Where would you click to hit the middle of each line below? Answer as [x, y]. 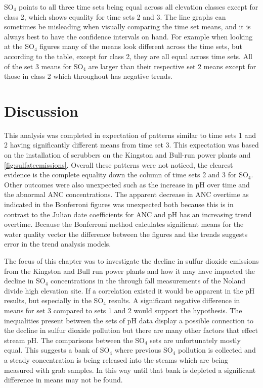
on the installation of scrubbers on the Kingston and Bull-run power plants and [127, 155]
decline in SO [25, 281]
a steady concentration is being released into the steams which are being [116, 359]
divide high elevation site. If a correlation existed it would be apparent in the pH [129, 290]
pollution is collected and [217, 350]
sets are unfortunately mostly [195, 340]
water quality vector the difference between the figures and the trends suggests [126, 234]
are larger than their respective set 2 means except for [172, 66]
